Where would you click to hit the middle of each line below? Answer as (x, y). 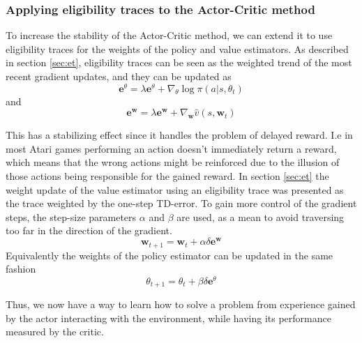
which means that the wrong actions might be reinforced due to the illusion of (173, 162)
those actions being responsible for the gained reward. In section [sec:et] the (167, 176)
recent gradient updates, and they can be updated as (119, 76)
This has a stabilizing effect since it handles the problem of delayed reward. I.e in (179, 135)
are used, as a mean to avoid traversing (261, 216)
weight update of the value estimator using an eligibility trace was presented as (175, 189)
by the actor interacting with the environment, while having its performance (168, 318)
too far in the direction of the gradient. (89, 230)
